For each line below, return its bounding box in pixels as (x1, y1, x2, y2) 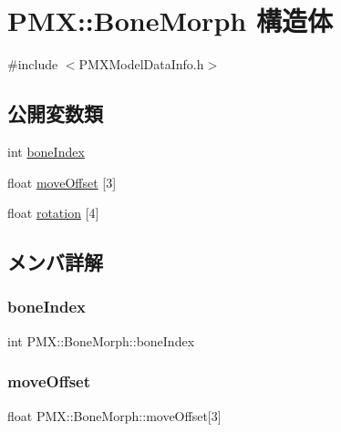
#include (7, 55, 58, 74)
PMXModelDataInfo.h (78, 55, 204, 74)
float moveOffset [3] (7, 172, 117, 191)
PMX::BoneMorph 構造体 (7, 2, 333, 39)
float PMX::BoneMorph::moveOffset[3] (7, 406, 222, 425)
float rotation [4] (7, 203, 99, 222)
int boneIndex (7, 141, 85, 160)
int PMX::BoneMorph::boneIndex (7, 331, 195, 350)
